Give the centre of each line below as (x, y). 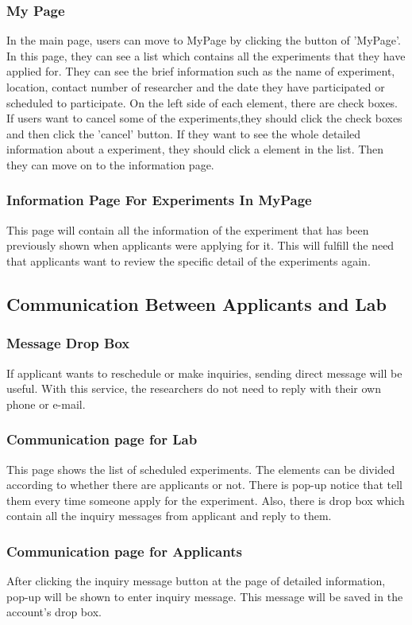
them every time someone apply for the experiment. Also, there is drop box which (206, 500)
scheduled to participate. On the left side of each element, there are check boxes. (202, 102)
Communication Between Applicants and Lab (197, 303)
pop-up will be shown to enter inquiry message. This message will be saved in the (205, 596)
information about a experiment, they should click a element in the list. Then (195, 149)
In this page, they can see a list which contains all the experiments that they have (206, 55)
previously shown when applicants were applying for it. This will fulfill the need (200, 245)
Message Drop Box (68, 343)
